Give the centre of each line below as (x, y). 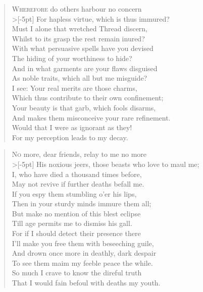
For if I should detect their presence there (76, 233)
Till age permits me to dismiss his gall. (72, 223)
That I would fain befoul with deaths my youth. (86, 283)
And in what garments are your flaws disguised (85, 68)
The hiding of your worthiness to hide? (72, 58)
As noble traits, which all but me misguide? (80, 78)
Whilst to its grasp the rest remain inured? (78, 38)
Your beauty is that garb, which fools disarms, (84, 107)
